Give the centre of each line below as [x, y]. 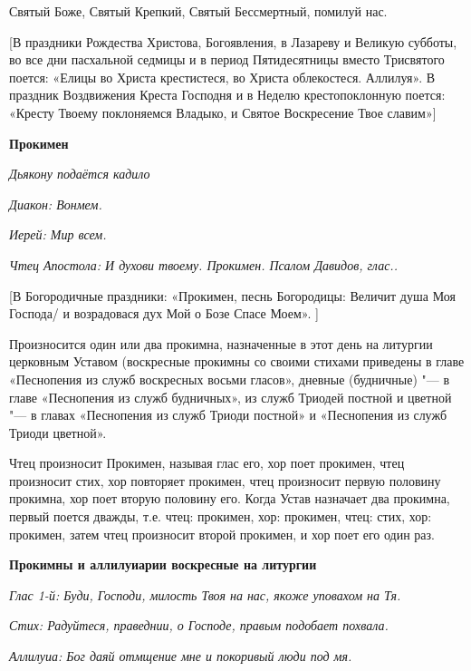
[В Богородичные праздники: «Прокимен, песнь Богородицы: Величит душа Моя [232, 295]
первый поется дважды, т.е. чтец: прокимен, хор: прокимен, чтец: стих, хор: [221, 516]
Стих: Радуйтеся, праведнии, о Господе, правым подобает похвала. [199, 625]
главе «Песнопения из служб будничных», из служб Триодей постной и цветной [231, 397]
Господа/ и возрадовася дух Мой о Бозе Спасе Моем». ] [164, 313]
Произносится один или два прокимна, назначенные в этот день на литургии [221, 343]
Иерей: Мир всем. [58, 234]
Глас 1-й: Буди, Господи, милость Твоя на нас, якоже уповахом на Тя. [205, 594]
